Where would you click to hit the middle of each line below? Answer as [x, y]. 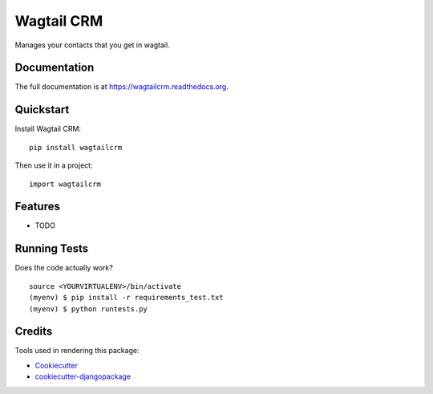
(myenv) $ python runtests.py [89, 309]
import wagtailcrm [65, 184]
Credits [34, 332]
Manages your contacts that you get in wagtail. [92, 45]
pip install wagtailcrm [76, 147]
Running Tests [51, 249]
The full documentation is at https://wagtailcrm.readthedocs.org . [121, 87]
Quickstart [42, 110]
